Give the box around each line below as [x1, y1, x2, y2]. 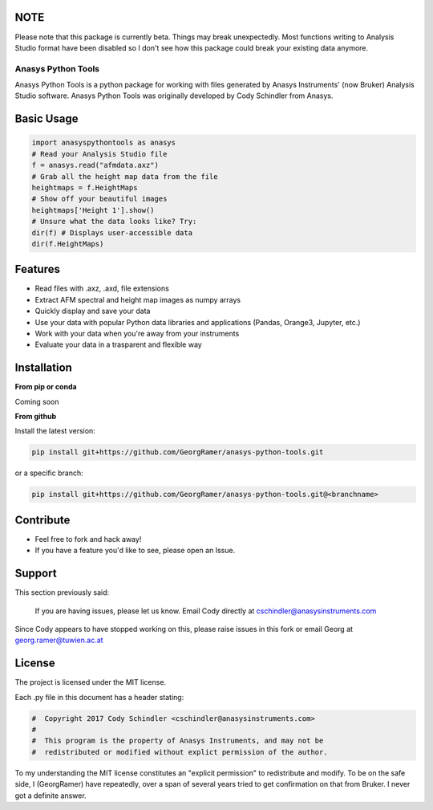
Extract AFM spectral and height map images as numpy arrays [34, 295, 241, 304]
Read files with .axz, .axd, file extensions [34, 283, 170, 293]
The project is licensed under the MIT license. [14, 678, 167, 687]
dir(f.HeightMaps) [31, 239, 104, 248]
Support [14, 567, 57, 580]
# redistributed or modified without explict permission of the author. [31, 747, 328, 756]
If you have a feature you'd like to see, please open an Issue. [34, 546, 236, 556]
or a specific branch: [14, 468, 83, 478]
